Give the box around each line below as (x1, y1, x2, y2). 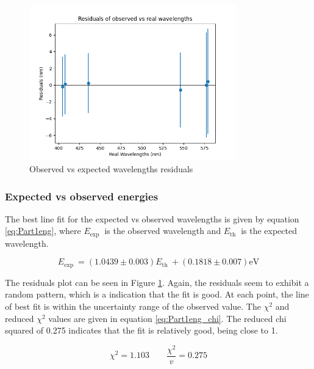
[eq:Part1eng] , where (5, 224, 81, 237)
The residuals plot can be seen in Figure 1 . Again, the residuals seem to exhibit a (5, 276, 309, 288)
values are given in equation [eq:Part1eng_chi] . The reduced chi (48, 312, 287, 324)
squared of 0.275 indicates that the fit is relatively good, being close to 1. (5, 324, 278, 337)
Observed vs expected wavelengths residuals (29, 162, 193, 175)
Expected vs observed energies (5, 188, 159, 203)
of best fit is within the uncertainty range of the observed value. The (5, 300, 261, 313)
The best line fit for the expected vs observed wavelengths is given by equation (5, 212, 299, 225)
